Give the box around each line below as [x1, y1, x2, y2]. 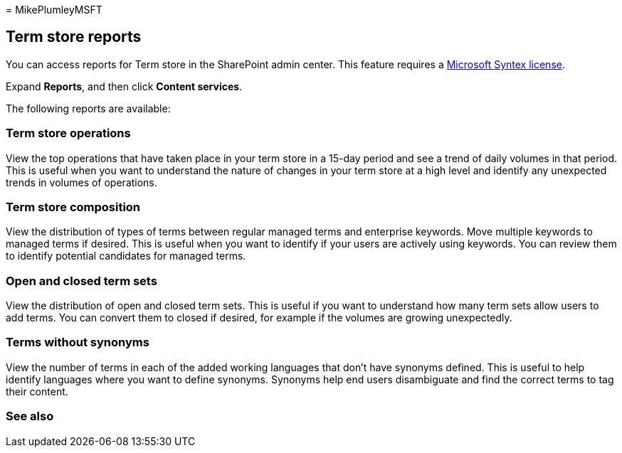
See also [6, 409, 54, 424]
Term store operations [6, 126, 131, 141]
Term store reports [6, 28, 142, 46]
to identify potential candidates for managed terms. [6, 250, 246, 262]
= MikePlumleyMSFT [6, 4, 102, 16]
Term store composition [6, 199, 141, 214]
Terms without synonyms [6, 335, 149, 350]
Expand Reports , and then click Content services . [6, 80, 243, 92]
